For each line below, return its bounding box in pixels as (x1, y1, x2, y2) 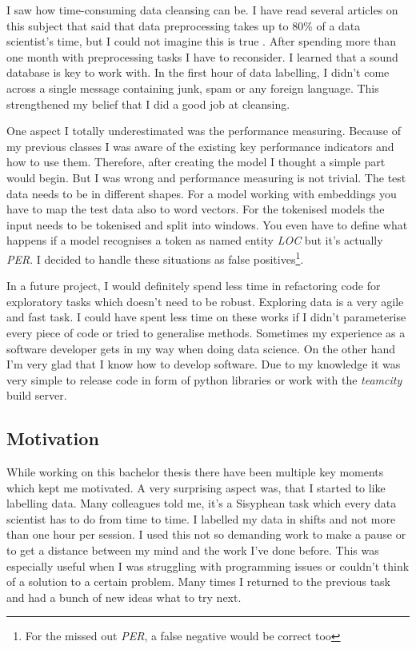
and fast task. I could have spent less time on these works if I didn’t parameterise (6, 309, 406, 325)
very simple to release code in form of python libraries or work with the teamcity (6, 371, 402, 388)
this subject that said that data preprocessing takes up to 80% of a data (6, 17, 361, 34)
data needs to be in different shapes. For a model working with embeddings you (6, 185, 397, 201)
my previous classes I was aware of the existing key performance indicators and (6, 137, 394, 154)
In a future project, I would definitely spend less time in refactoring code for (6, 277, 381, 294)
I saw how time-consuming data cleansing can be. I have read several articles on (6, 2, 398, 18)
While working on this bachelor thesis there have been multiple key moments (6, 464, 384, 480)
